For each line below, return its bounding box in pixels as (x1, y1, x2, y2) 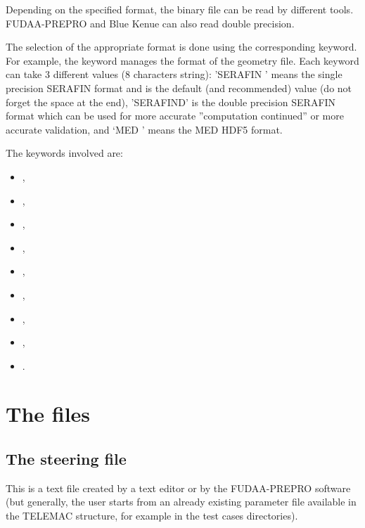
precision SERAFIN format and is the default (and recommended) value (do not (6, 80, 352, 95)
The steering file (6, 448, 127, 470)
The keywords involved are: (6, 146, 123, 160)
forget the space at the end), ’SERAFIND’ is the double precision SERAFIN (6, 94, 336, 109)
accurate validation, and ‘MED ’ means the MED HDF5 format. (6, 122, 283, 136)
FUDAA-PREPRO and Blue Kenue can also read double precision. (6, 15, 295, 30)
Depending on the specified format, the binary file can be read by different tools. (6, 2, 354, 16)
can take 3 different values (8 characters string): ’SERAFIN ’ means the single (6, 67, 342, 82)
